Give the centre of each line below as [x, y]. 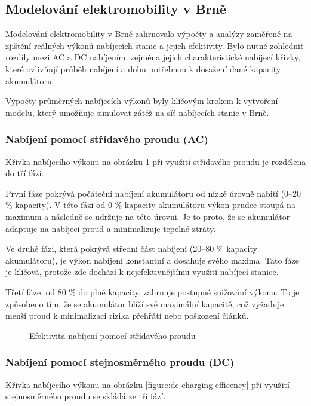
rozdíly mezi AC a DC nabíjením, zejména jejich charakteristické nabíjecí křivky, [153, 57]
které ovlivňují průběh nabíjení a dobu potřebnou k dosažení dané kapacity [143, 68]
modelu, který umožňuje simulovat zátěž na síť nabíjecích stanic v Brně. [137, 112]
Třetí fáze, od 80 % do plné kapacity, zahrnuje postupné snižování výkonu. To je [153, 291]
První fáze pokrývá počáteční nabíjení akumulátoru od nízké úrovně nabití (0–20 [153, 193]
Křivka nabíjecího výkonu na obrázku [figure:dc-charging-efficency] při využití [147, 384]
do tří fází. [25, 173]
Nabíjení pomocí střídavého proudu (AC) [107, 139]
